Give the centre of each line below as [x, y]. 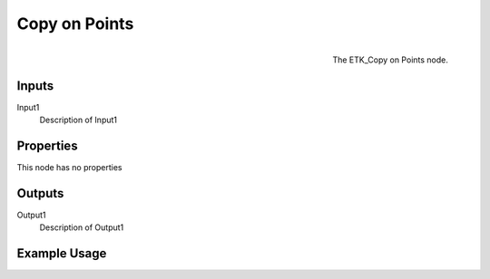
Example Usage [62, 254]
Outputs [40, 193]
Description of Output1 [82, 227]
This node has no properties [69, 167]
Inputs [35, 86]
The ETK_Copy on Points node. [390, 60]
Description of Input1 [78, 120]
